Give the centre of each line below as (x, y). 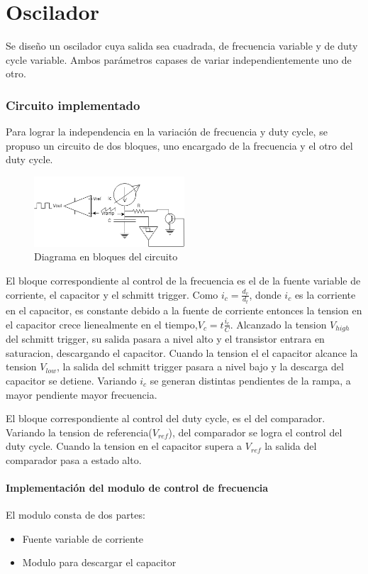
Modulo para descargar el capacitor (99, 562)
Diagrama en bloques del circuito (106, 256)
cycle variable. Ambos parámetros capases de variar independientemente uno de (179, 59)
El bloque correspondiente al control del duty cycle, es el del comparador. (166, 418)
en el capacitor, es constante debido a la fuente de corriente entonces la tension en (184, 310)
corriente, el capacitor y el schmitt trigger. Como (112, 294)
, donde (265, 294)
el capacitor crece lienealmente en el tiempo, (102, 324)
